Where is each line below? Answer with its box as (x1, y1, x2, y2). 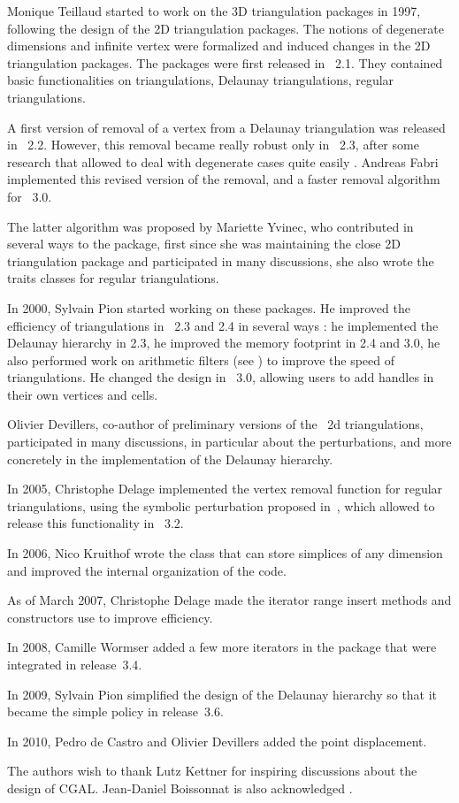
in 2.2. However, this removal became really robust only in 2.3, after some (7, 135, 419, 154)
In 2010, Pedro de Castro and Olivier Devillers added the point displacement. (7, 731, 427, 750)
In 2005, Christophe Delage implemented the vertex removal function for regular (7, 479, 443, 498)
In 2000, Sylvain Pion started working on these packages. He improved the (7, 298, 410, 317)
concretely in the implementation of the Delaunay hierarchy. (7, 449, 333, 468)
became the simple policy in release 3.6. (7, 702, 224, 721)
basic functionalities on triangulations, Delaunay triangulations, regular (7, 71, 394, 89)
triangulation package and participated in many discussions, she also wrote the (7, 251, 434, 270)
